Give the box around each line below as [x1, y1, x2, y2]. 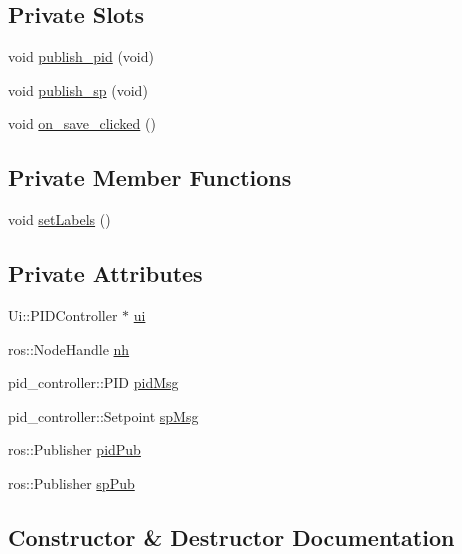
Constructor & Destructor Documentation [8, 521, 455, 552]
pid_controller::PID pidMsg [8, 372, 179, 393]
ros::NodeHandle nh [8, 338, 130, 359]
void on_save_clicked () [8, 113, 156, 134]
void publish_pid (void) [8, 46, 154, 67]
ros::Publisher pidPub [8, 439, 141, 460]
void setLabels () [8, 209, 111, 230]
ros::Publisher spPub [8, 472, 135, 493]
